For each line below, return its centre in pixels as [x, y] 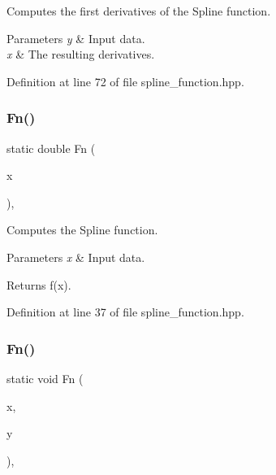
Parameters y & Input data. [76, 38]
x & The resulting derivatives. [81, 54]
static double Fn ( [51, 148]
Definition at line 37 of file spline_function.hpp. [125, 312]
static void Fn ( [45, 378]
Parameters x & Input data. [76, 257]
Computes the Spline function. [82, 230]
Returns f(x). [39, 284]
